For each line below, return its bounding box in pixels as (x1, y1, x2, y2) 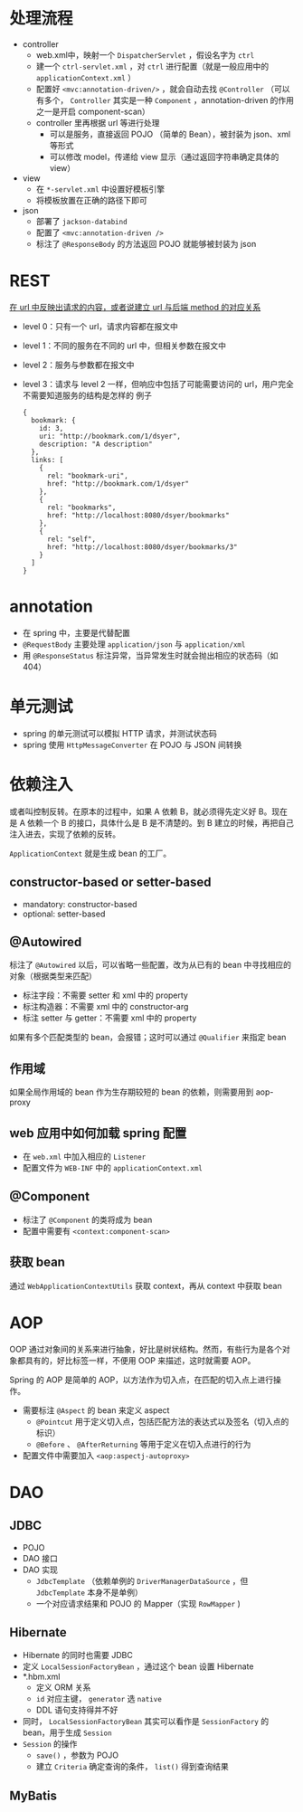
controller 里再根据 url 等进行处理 (35, 117, 160, 128)
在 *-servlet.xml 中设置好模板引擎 (35, 183, 166, 194)
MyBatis (9, 1788, 57, 1803)
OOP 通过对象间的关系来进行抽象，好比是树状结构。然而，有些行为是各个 (9, 1343, 283, 1354)
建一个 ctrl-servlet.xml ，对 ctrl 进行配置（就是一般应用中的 (35, 61, 270, 71)
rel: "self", (46, 535, 97, 544)
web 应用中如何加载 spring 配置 (9, 1125, 187, 1141)
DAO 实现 (22, 1564, 59, 1575)
